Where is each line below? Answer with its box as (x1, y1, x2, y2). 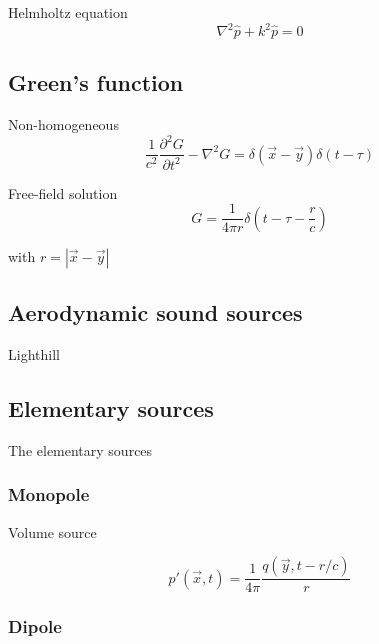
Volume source (8, 521, 97, 542)
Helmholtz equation (8, 2, 128, 22)
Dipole (8, 614, 62, 639)
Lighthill (8, 344, 60, 365)
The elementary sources (8, 439, 153, 460)
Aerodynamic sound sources (8, 297, 303, 328)
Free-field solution (8, 182, 118, 203)
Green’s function (8, 67, 184, 98)
